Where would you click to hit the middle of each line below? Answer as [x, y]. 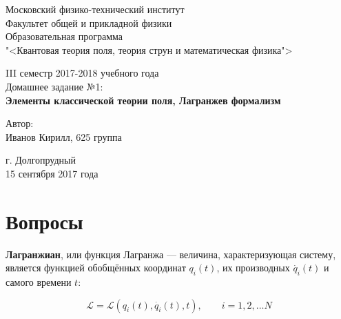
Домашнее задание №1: [54, 86]
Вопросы [44, 221]
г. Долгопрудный [41, 160]
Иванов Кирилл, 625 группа [64, 136]
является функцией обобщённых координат [96, 268]
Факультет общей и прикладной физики [89, 22]
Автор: [20, 123]
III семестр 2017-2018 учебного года [82, 73]
